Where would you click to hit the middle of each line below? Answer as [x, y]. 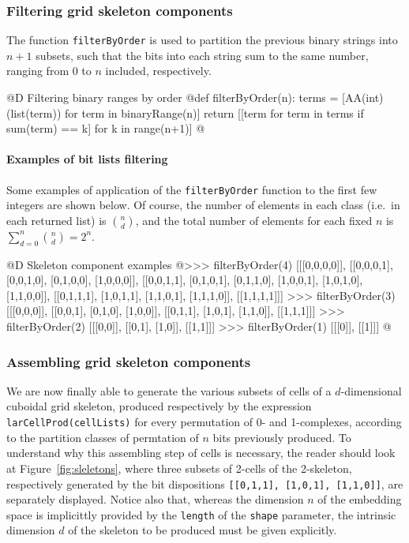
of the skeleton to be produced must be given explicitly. [203, 530]
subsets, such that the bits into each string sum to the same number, [202, 55]
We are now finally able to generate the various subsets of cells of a [169, 390]
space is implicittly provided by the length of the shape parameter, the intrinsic [201, 514]
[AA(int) [363, 97]
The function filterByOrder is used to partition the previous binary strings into [202, 40]
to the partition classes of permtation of [103, 437]
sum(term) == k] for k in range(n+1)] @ [106, 128]
